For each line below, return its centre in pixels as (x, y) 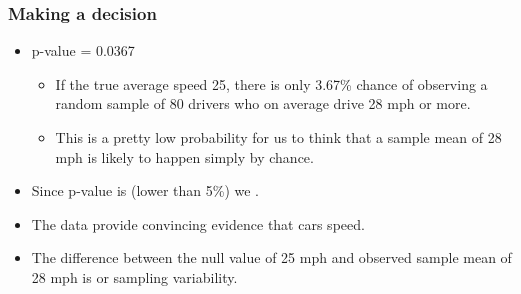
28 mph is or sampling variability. (134, 276)
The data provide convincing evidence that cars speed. (198, 223)
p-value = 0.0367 (83, 50)
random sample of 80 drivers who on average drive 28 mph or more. (263, 103)
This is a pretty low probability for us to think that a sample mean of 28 (278, 137)
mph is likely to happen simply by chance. (184, 156)
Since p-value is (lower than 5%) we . (145, 190)
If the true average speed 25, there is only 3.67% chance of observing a (271, 83)
